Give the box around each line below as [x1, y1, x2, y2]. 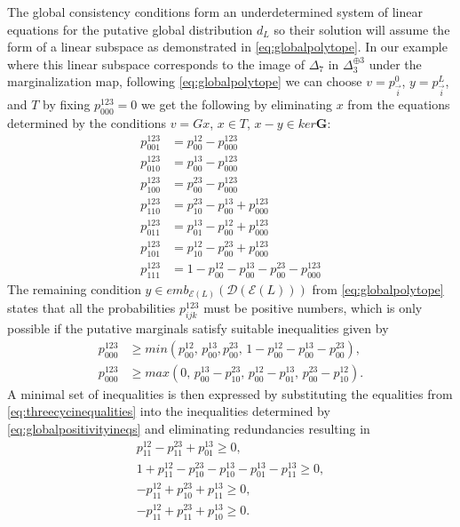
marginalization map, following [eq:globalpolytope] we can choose [7, 72, 362, 91]
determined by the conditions [7, 113, 167, 132]
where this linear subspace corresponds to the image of [7, 54, 305, 73]
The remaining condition [7, 279, 141, 298]
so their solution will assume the [274, 20, 450, 38]
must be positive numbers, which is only [203, 299, 423, 317]
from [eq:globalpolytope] [312, 279, 444, 298]
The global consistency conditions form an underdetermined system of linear [7, 3, 423, 20]
